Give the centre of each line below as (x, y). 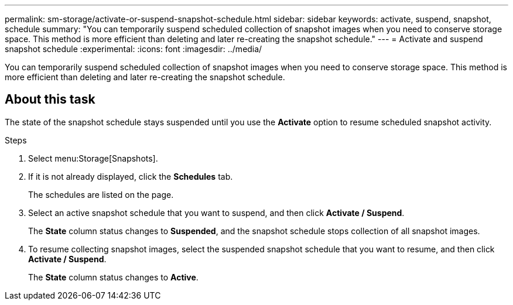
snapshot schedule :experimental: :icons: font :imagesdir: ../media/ (134, 49)
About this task (50, 100)
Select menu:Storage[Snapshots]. (93, 158)
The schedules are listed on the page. (101, 194)
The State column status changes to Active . (113, 277)
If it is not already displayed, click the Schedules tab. (131, 176)
